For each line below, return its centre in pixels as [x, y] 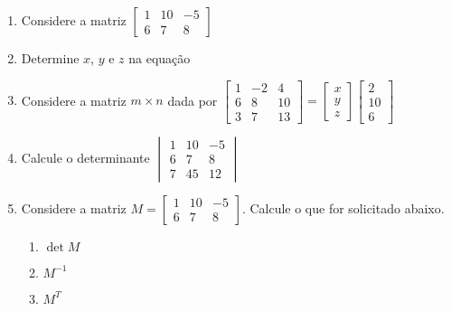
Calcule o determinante [85, 157]
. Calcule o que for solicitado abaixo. [343, 207]
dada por [193, 100]
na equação [160, 58]
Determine [50, 58]
